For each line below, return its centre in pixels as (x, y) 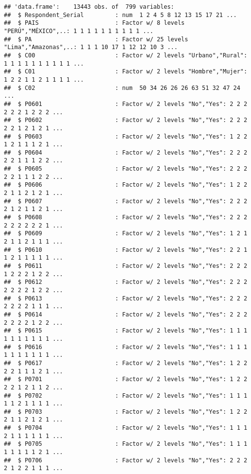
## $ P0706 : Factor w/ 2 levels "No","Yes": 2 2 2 (126, 460)
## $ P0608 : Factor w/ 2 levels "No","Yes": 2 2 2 (126, 218)
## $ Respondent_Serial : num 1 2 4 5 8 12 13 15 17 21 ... (120, 15)
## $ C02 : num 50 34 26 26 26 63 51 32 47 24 (122, 88)
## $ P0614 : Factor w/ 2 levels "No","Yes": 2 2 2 (126, 314)
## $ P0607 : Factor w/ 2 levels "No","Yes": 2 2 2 (126, 201)
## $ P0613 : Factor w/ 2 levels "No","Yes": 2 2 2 (126, 298)
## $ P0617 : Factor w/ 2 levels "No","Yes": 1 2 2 (126, 363)
